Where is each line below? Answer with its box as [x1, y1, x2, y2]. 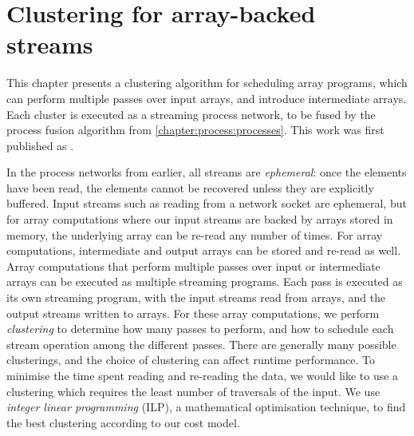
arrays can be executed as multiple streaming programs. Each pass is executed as [6, 273, 403, 290]
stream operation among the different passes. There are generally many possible [6, 335, 396, 352]
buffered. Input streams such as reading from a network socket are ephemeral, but [6, 195, 407, 212]
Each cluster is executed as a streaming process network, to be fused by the [6, 105, 376, 122]
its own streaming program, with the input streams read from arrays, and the [6, 289, 386, 306]
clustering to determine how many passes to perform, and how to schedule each [6, 320, 394, 337]
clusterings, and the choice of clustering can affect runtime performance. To [6, 351, 376, 368]
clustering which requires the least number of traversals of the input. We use [6, 382, 380, 399]
